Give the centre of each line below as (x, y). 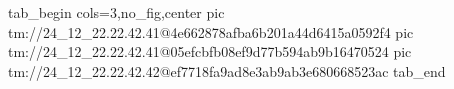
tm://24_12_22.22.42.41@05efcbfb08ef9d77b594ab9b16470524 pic (210, 51)
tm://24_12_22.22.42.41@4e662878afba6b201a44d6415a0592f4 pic (211, 31)
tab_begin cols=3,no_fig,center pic (116, 12)
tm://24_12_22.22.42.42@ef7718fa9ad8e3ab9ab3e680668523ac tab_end (227, 70)
